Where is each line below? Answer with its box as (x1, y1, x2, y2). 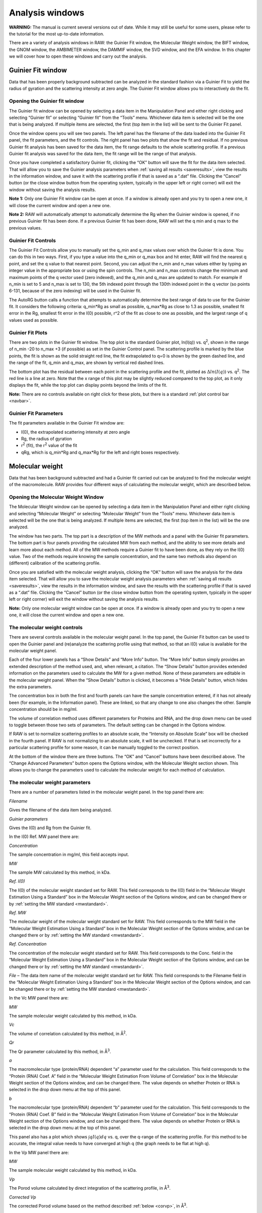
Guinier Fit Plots (9, 329, 48, 336)
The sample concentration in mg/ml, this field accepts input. (9, 852, 130, 857)
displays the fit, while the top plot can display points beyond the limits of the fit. (9, 382, 167, 388)
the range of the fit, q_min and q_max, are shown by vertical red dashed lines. (9, 360, 164, 366)
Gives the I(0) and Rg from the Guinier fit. (9, 825, 92, 831)
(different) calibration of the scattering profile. (9, 560, 101, 566)
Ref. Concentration (9, 941, 47, 947)
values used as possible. (9, 317, 58, 323)
